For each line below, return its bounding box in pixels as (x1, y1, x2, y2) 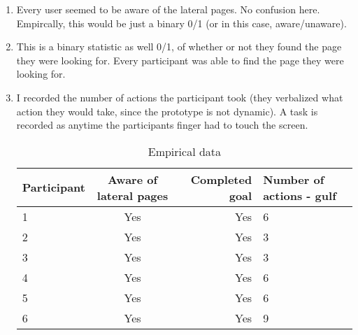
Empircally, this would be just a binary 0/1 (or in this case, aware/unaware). (16, 15, 347, 30)
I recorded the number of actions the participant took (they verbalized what (16, 90, 343, 104)
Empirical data (148, 143, 222, 159)
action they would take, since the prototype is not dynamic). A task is (16, 104, 318, 118)
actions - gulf (263, 187, 336, 204)
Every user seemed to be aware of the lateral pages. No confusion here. (16, 2, 320, 16)
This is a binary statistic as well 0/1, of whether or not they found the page (16, 39, 342, 54)
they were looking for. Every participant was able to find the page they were (16, 52, 344, 67)
